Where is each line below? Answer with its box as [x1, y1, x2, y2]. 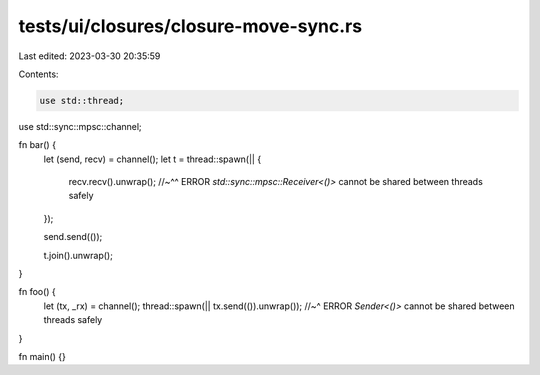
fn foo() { [18, 286, 57, 298]
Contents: [18, 68, 59, 80]
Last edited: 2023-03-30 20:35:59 [18, 50, 161, 62]
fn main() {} [18, 350, 67, 362]
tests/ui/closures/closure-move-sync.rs [18, 15, 363, 37]
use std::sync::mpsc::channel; [18, 120, 142, 132]
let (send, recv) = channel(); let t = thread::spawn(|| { [43, 153, 262, 165]
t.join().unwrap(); [43, 249, 114, 261]
